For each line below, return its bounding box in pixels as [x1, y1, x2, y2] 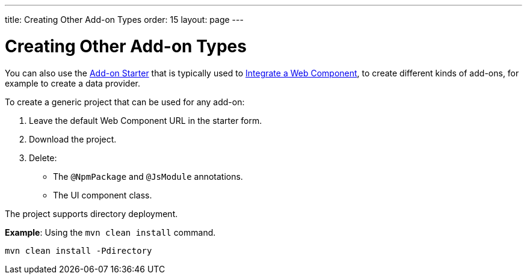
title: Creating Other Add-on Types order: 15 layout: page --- [5, 14, 244, 25]
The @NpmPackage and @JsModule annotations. [53, 171, 243, 182]
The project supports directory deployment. [5, 208, 178, 219]
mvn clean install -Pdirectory [5, 245, 152, 256]
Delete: [29, 152, 57, 163]
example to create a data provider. [5, 78, 141, 88]
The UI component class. [53, 189, 152, 200]
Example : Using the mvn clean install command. [5, 227, 216, 238]
